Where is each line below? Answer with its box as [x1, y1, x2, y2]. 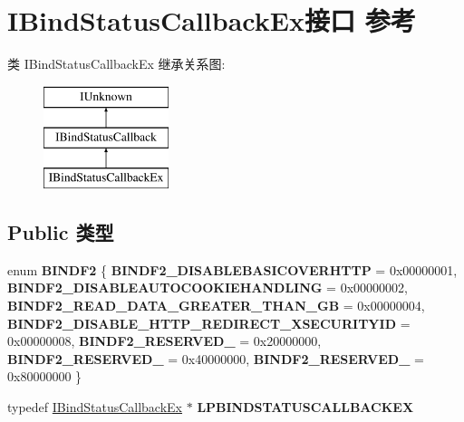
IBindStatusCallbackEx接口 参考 [7, 2, 416, 39]
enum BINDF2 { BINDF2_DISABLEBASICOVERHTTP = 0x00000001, [7, 260, 458, 279]
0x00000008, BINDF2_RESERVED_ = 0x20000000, [7, 331, 322, 350]
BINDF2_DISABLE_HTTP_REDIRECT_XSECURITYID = [7, 313, 411, 332]
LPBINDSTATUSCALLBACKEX [197, 398, 414, 417]
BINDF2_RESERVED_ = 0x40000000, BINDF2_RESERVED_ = [7, 349, 424, 368]
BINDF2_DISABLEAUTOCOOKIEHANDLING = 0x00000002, [7, 278, 408, 297]
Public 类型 [7, 218, 114, 246]
